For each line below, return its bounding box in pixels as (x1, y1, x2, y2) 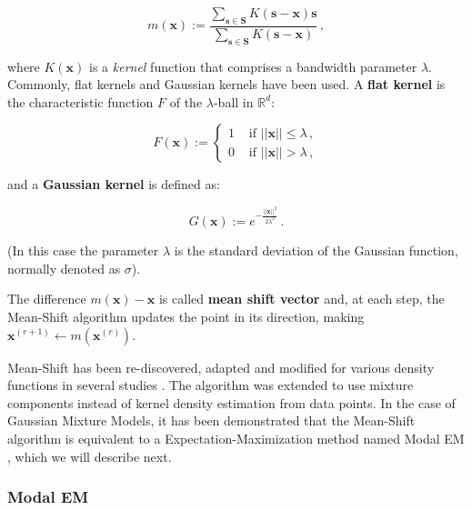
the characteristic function (7, 92, 154, 111)
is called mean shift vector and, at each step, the (158, 289, 445, 308)
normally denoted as (7, 258, 121, 277)
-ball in (213, 92, 254, 111)
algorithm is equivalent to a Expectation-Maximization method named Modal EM (7, 428, 465, 447)
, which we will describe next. (7, 446, 172, 465)
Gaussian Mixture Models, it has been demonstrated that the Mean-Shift (7, 411, 416, 430)
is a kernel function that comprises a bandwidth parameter (89, 56, 417, 75)
